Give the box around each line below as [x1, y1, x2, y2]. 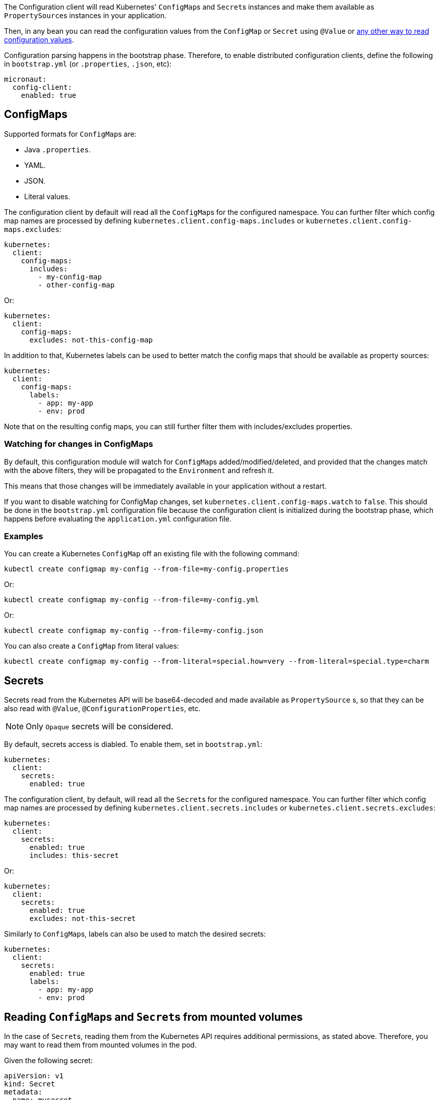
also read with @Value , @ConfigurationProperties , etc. [4, 704, 201, 713]
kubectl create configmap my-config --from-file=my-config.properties [4, 565, 289, 573]
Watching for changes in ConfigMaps [4, 439, 153, 449]
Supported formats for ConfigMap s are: [4, 129, 137, 138]
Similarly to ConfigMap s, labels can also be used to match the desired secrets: [4, 930, 266, 939]
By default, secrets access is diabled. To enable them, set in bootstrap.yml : [4, 740, 263, 749]
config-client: [12, 83, 72, 91]
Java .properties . [24, 145, 91, 154]
